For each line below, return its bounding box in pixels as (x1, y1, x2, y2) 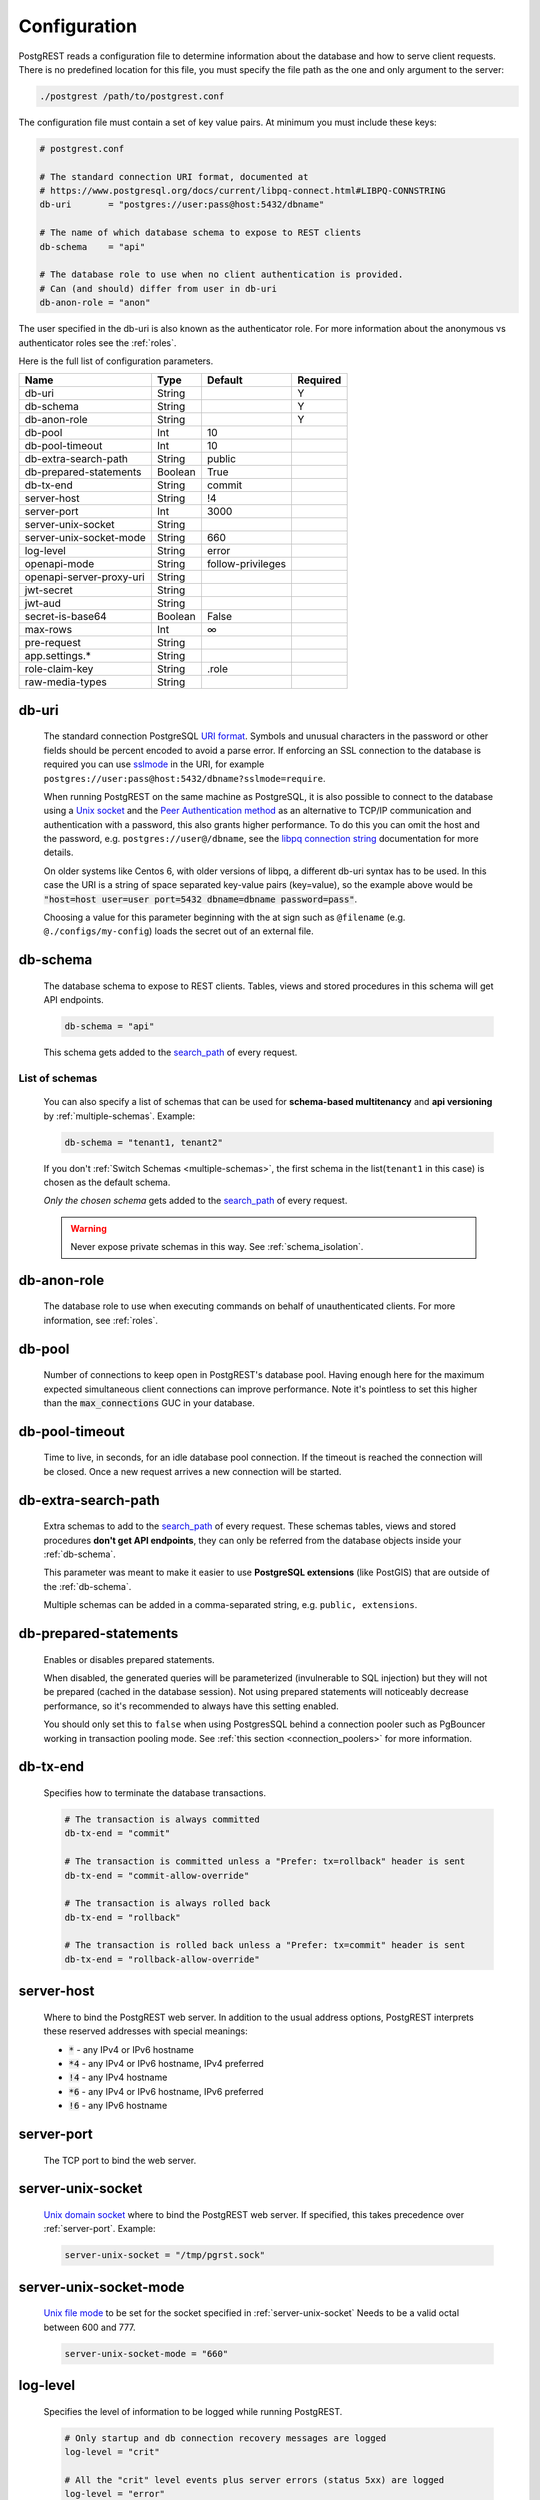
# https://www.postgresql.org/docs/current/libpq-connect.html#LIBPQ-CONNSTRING (39, 185, 446, 197)
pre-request (24, 636, 82, 650)
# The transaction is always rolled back (64, 1898, 271, 1909)
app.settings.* (24, 649, 92, 663)
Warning (70, 1222, 107, 1234)
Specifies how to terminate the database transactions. (43, 1786, 267, 1799)
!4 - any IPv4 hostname (68, 2071, 168, 2084)
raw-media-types (24, 675, 107, 689)
